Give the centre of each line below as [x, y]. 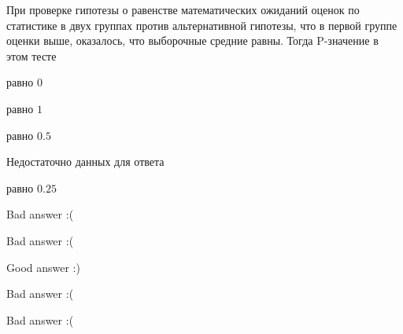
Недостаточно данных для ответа [85, 161]
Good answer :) [43, 267]
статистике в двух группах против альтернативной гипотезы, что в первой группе [202, 25]
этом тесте [31, 55]
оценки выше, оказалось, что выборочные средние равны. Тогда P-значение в [192, 40]
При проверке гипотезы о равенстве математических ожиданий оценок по [183, 9]
